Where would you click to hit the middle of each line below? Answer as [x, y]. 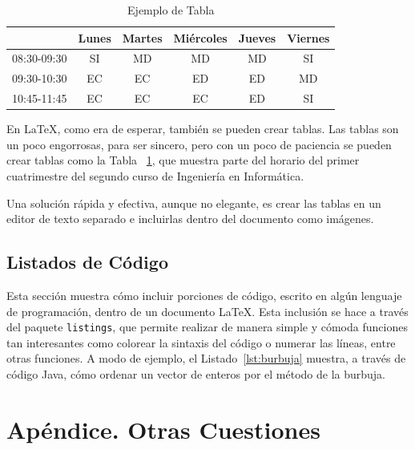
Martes [142, 37]
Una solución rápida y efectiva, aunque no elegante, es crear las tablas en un [194, 203]
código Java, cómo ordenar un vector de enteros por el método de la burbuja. [196, 374]
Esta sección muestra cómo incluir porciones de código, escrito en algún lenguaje [204, 295]
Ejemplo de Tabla [171, 10]
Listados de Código [87, 262]
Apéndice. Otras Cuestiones [163, 429]
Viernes [308, 37]
